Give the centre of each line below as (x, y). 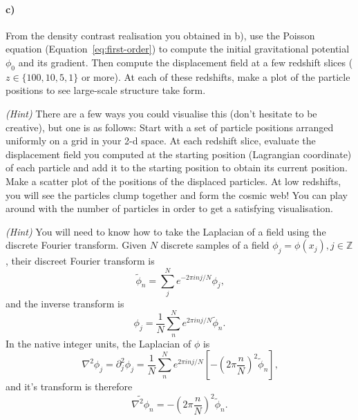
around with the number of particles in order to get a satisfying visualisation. (169, 208)
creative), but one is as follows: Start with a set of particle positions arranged (170, 127)
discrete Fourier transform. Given (76, 245)
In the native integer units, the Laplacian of (98, 343)
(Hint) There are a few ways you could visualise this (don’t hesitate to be (161, 113)
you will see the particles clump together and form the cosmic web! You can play (177, 194)
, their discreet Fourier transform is (80, 261)
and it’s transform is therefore (69, 386)
